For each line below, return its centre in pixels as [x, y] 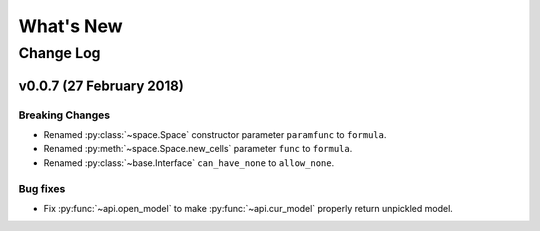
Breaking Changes [64, 115]
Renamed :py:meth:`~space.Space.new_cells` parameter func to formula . [198, 149]
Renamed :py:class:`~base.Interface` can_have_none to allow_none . [189, 162]
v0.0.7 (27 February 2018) [101, 85]
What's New [71, 26]
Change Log [59, 53]
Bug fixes [42, 188]
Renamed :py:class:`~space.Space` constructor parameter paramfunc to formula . [215, 134]
